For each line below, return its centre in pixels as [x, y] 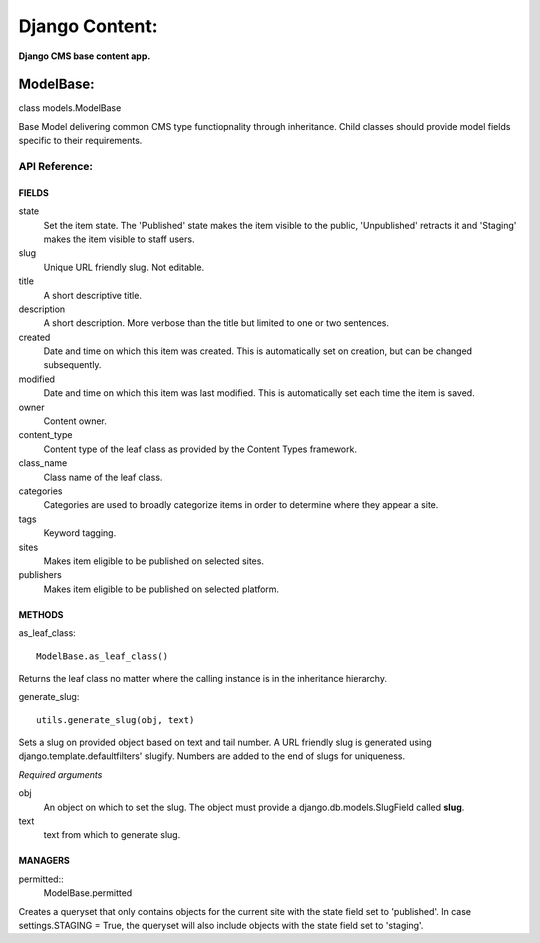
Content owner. [75, 421]
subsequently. [72, 365]
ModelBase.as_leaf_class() [102, 656]
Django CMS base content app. [84, 56]
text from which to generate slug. [112, 835]
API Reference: [56, 166]
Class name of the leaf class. [103, 477]
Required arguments [60, 774]
